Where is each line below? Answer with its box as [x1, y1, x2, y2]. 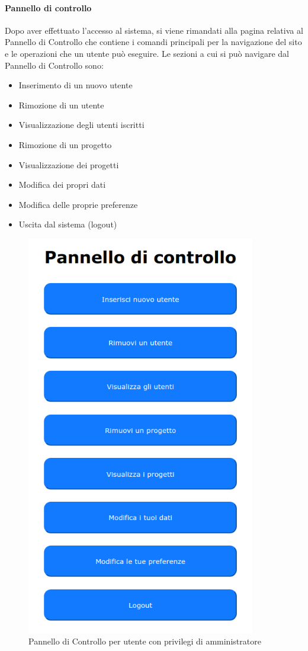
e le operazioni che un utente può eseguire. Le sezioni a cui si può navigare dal [5, 47, 290, 59]
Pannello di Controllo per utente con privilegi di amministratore [28, 635, 261, 647]
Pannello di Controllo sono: [5, 59, 104, 71]
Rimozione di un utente [18, 98, 104, 111]
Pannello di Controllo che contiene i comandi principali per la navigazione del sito [5, 36, 302, 48]
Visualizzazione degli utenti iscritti [18, 118, 145, 131]
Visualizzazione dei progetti [18, 158, 119, 171]
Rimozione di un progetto [18, 138, 112, 150]
